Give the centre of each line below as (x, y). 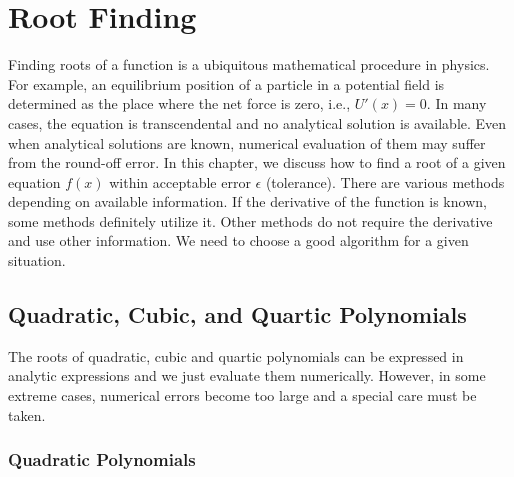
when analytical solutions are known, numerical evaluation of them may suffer (247, 142)
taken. (27, 414)
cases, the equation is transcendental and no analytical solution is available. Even (257, 122)
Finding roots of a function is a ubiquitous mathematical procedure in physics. (249, 64)
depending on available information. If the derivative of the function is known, (247, 201)
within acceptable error (180, 181)
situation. (37, 260)
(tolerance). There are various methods (385, 181)
